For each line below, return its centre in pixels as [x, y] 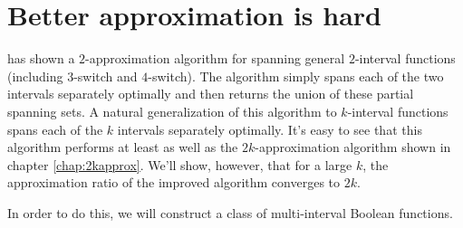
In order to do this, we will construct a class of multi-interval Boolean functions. [230, 212]
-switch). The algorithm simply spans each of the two [296, 76]
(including [35, 76]
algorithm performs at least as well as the [123, 147]
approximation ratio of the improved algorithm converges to [174, 182]
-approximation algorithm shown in [353, 147]
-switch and [106, 76]
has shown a [41, 58]
